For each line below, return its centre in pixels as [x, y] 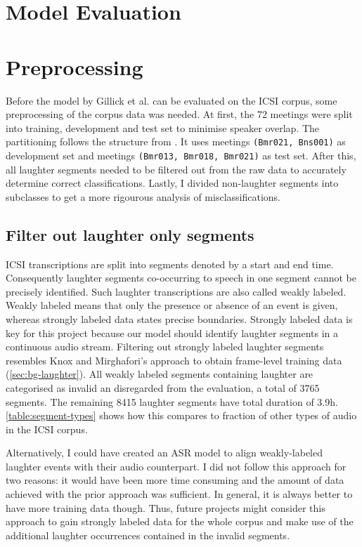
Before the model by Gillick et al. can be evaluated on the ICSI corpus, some [172, 100]
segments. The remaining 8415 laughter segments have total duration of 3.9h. [172, 401]
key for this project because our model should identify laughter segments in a [172, 332]
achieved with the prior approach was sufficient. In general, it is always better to [179, 494]
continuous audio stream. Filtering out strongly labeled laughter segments [165, 347]
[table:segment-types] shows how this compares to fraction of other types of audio [181, 415]
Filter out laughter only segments [130, 234]
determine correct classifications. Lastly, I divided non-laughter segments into [172, 183]
